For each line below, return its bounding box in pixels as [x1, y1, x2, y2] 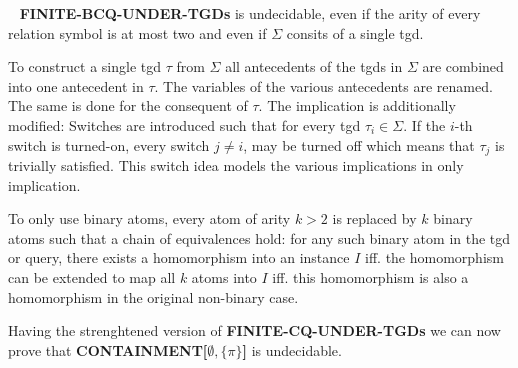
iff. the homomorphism [365, 247, 504, 268]
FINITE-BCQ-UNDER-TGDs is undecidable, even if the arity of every [19, 3, 481, 23]
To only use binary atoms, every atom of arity [8, 208, 291, 229]
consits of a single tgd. [286, 22, 424, 43]
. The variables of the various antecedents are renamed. [154, 75, 493, 96]
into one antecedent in [8, 75, 144, 96]
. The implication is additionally [258, 95, 456, 116]
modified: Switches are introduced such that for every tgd [8, 114, 361, 135]
